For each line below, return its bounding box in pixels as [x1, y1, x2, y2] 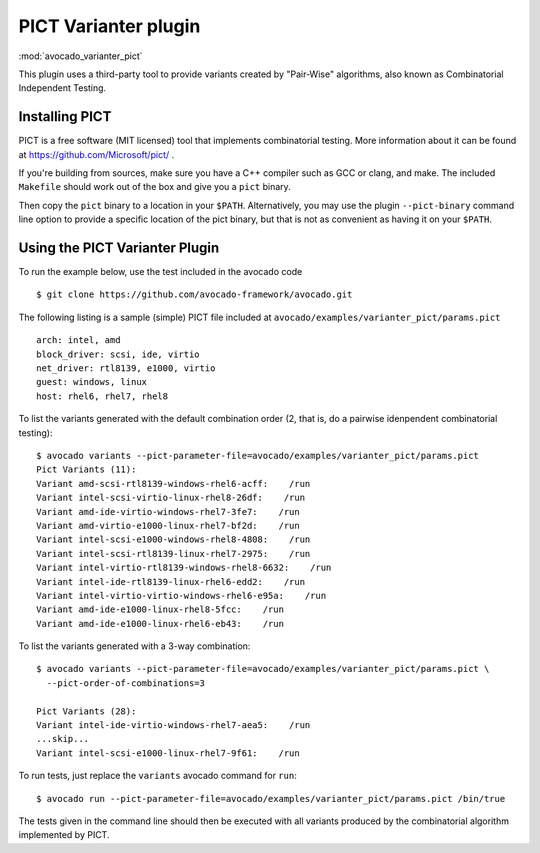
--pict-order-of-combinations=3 [46, 677, 205, 689]
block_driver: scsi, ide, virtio [36, 348, 200, 360]
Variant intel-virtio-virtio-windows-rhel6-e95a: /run [36, 590, 327, 601]
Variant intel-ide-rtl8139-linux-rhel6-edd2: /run [36, 576, 305, 587]
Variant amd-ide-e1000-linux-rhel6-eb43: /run [36, 618, 285, 629]
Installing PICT [18, 108, 112, 125]
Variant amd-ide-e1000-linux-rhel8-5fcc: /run [36, 604, 285, 615]
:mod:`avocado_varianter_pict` [18, 50, 144, 62]
